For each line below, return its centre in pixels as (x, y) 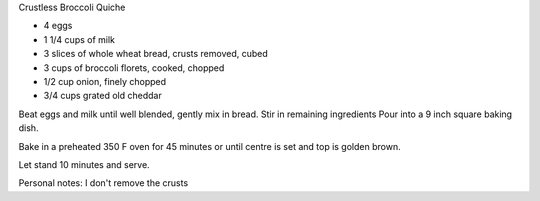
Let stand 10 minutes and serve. (84, 164)
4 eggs (58, 26)
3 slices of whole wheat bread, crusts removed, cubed (156, 54)
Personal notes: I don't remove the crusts (103, 183)
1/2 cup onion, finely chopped (105, 81)
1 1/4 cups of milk (79, 39)
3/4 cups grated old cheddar (102, 96)
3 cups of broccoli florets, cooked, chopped (134, 67)
